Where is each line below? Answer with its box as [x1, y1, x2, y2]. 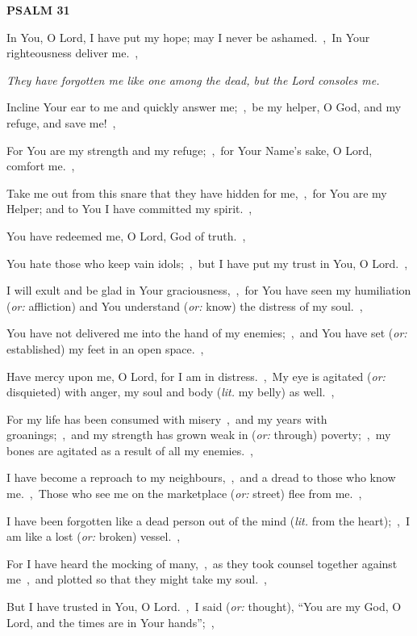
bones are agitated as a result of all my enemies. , [6, 441, 254, 458]
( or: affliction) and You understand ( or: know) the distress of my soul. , [6, 297, 363, 314]
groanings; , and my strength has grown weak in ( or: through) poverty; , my [6, 426, 391, 443]
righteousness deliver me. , [6, 44, 139, 61]
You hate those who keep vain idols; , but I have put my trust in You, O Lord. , [6, 254, 408, 271]
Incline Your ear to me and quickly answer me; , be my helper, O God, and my [6, 98, 402, 115]
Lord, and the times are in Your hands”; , [6, 613, 215, 630]
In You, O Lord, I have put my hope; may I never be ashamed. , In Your [6, 28, 370, 45]
